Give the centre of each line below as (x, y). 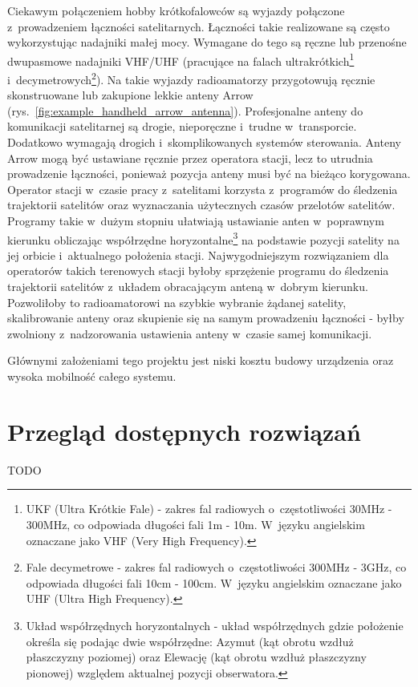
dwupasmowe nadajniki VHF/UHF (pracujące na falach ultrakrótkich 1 (181, 59)
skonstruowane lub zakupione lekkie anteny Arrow (130, 95)
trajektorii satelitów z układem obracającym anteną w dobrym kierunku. (188, 287)
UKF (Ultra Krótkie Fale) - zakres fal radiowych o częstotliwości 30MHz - (209, 509)
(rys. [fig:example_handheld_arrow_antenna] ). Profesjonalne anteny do (185, 110)
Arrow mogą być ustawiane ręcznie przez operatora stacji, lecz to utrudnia (190, 158)
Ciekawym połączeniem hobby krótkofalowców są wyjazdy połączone (176, 10)
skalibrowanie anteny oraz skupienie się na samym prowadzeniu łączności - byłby (206, 318)
